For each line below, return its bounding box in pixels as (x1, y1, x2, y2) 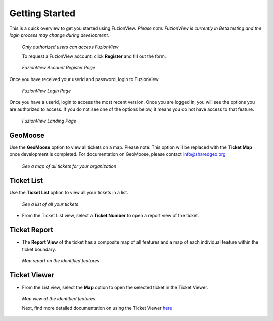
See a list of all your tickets (22, 201, 78, 207)
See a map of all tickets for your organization (22, 163, 117, 169)
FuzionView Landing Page (22, 118, 77, 124)
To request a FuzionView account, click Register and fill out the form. (22, 53, 166, 59)
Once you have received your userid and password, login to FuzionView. (9, 76, 160, 82)
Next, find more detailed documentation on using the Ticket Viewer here (22, 305, 172, 311)
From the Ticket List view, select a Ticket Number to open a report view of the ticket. (22, 213, 199, 219)
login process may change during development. (9, 32, 110, 38)
